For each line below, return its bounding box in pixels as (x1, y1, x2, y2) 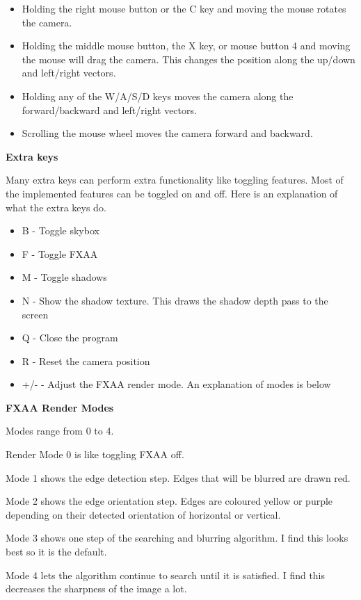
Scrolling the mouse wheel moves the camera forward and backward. (22, 126, 313, 140)
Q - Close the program (22, 330, 118, 345)
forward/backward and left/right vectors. (22, 102, 197, 117)
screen (22, 307, 49, 321)
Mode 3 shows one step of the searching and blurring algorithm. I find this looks (6, 530, 348, 545)
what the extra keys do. (6, 200, 106, 214)
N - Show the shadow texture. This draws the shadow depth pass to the (22, 293, 328, 307)
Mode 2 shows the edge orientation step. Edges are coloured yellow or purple (6, 494, 333, 508)
